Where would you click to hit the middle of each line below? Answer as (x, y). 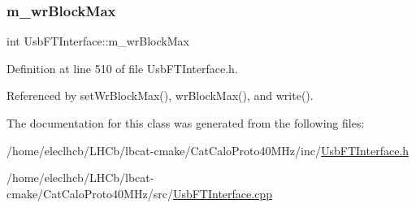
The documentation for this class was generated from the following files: (186, 123)
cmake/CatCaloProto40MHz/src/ (90, 193)
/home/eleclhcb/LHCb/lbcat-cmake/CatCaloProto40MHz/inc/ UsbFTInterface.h (208, 150)
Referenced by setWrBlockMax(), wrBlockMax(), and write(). (160, 95)
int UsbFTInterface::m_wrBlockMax (98, 41)
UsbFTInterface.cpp (222, 193)
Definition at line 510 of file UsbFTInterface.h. (122, 68)
